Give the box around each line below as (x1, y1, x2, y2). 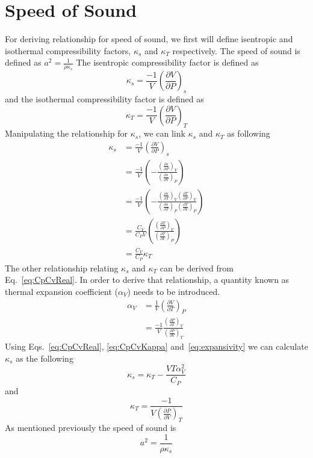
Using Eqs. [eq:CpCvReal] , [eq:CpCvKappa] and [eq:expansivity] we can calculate (5, 340, 308, 352)
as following (227, 127, 270, 140)
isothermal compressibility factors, (5, 44, 131, 57)
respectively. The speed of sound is (172, 44, 300, 57)
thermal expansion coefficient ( (5, 285, 118, 298)
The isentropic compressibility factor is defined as (76, 56, 259, 69)
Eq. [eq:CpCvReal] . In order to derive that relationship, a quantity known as (5, 273, 290, 286)
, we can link (138, 127, 185, 140)
